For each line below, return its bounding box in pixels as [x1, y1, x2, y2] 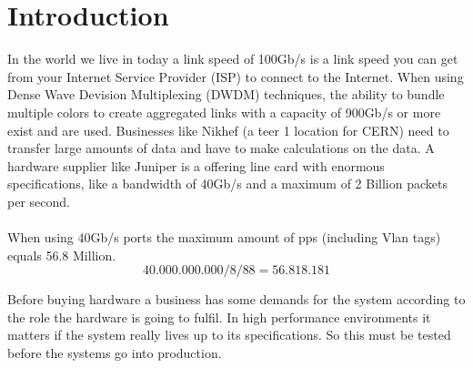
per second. [7, 191, 70, 210]
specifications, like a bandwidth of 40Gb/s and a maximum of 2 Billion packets [7, 174, 448, 193]
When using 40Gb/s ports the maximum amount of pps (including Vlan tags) [7, 228, 441, 247]
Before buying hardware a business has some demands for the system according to [7, 290, 466, 309]
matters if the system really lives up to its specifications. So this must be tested [7, 325, 451, 344]
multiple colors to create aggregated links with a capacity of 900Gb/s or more [7, 102, 441, 121]
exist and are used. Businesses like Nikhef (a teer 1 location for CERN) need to [7, 120, 449, 139]
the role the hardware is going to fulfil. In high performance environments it [7, 307, 431, 326]
